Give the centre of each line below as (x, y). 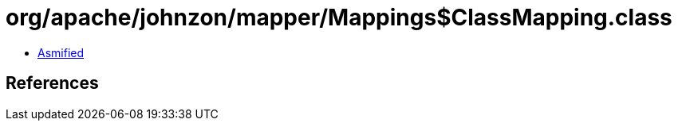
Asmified (61, 52)
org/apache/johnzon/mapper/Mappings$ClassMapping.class (339, 17)
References (52, 83)
